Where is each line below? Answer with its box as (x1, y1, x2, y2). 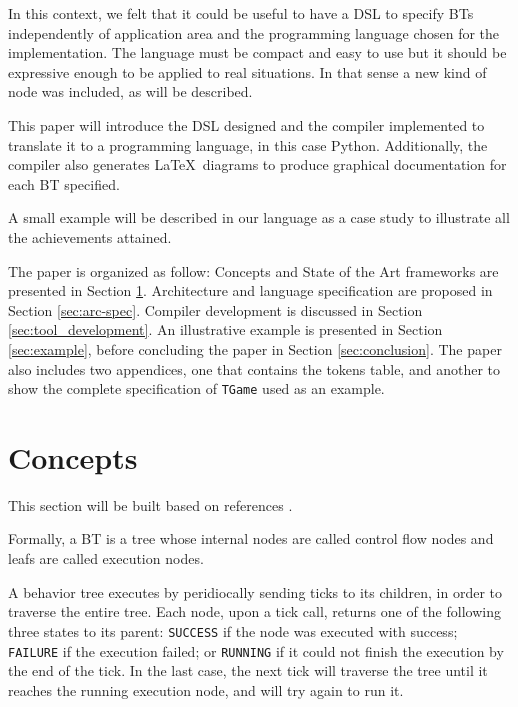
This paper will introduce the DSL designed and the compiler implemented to (8, 114, 485, 135)
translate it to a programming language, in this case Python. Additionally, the (8, 134, 488, 155)
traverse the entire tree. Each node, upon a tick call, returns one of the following (8, 601, 501, 622)
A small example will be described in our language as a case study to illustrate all (8, 207, 510, 228)
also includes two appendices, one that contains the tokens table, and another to (8, 358, 500, 379)
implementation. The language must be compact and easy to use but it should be (8, 42, 507, 63)
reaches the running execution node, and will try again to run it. (8, 679, 404, 700)
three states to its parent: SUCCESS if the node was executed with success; (8, 620, 458, 641)
